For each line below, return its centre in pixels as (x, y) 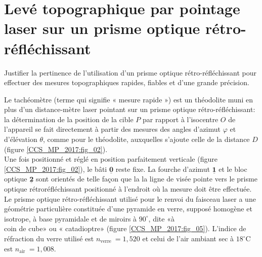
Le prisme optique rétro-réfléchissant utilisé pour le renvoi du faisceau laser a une (130, 198)
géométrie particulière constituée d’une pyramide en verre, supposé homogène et (128, 209)
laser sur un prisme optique (102, 28)
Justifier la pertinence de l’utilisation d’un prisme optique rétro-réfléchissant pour (130, 72)
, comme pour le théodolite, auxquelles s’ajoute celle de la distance (146, 139)
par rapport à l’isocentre (180, 119)
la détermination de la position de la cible (69, 119)
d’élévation (21, 139)
